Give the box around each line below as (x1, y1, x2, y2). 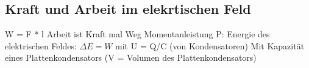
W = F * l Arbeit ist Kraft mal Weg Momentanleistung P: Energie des (5, 28, 270, 40)
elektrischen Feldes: (5, 39, 77, 52)
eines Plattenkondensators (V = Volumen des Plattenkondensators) (5, 51, 257, 64)
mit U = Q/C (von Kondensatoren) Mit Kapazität (115, 39, 305, 52)
